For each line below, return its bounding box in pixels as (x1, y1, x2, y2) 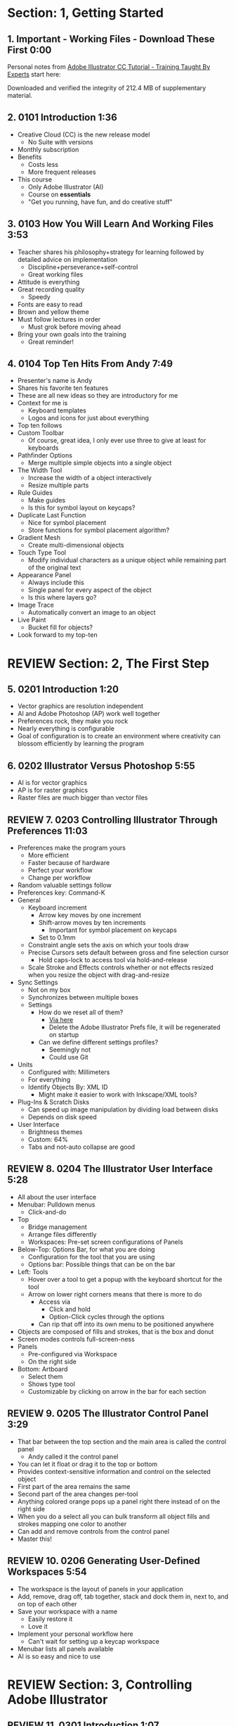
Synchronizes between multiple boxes (27, 993, 139, 1002)
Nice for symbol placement (27, 519, 107, 527)
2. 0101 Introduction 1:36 (7, 111, 117, 124)
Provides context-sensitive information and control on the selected (17, 1467, 211, 1475)
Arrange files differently (27, 1230, 97, 1238)
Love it (27, 1622, 48, 1630)
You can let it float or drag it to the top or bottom (17, 1459, 158, 1468)
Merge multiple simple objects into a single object (27, 459, 172, 467)
